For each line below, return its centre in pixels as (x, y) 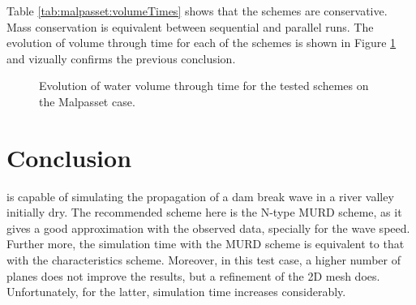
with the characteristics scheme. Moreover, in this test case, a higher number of (204, 260)
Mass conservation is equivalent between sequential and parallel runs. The (190, 26)
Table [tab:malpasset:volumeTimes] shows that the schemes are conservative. (197, 11)
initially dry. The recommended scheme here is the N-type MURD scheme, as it (204, 212)
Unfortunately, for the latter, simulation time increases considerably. (176, 292)
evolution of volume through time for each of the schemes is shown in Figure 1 (202, 43)
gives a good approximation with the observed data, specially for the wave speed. (208, 228)
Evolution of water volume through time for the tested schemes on (204, 86)
